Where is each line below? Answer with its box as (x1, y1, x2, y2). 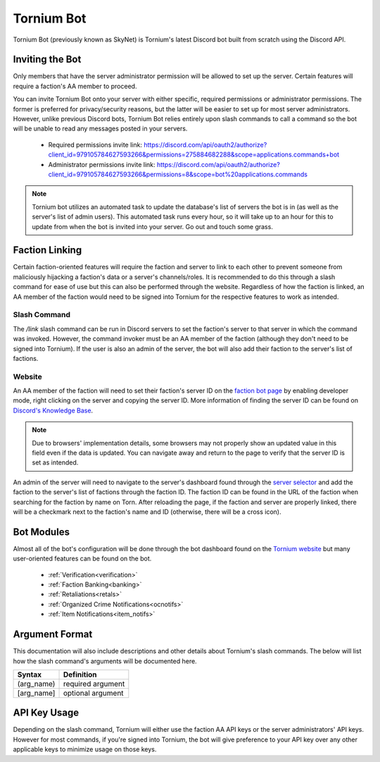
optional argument (63, 688, 124, 698)
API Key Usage (13, 707, 80, 719)
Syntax (17, 670, 42, 680)
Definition (63, 670, 98, 680)
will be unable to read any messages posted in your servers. (13, 124, 188, 133)
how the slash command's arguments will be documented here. (13, 656, 197, 665)
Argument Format (13, 628, 93, 641)
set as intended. (32, 458, 79, 467)
